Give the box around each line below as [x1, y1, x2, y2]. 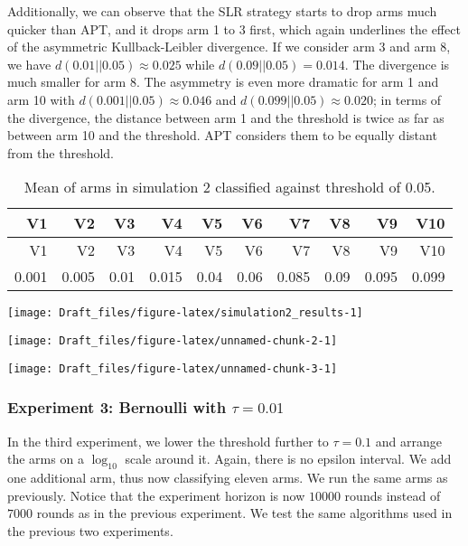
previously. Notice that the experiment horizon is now [7, 485, 305, 504]
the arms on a [7, 449, 84, 468]
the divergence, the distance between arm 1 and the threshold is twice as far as [7, 108, 445, 127]
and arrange [375, 431, 442, 450]
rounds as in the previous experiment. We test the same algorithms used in [36, 504, 453, 522]
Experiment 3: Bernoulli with [7, 396, 227, 419]
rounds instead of [344, 485, 441, 504]
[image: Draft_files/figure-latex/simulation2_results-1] [7, 306, 363, 320]
